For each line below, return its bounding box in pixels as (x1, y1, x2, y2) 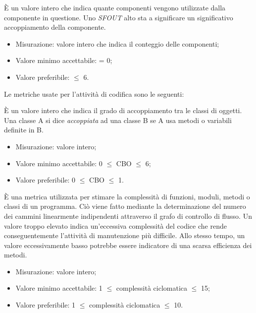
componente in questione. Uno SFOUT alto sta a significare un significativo (4, 12, 233, 22)
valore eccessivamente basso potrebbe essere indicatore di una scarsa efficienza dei (4, 240, 252, 250)
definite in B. (4, 125, 44, 135)
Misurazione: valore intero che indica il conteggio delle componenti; (15, 38, 219, 49)
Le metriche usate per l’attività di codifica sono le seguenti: (4, 88, 184, 99)
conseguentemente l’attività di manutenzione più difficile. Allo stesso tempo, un (4, 230, 245, 241)
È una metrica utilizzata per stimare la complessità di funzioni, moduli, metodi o (4, 191, 250, 201)
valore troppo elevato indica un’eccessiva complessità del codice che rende (4, 220, 227, 231)
